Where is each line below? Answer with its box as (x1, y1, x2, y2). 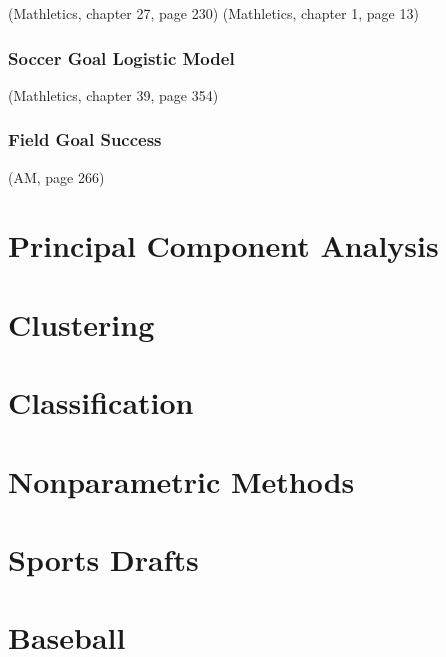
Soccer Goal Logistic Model (8, 45, 235, 70)
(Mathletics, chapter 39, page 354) (8, 84, 219, 105)
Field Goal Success (8, 127, 162, 152)
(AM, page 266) (8, 166, 105, 187)
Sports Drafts (8, 538, 199, 579)
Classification (8, 382, 194, 423)
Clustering (8, 303, 155, 344)
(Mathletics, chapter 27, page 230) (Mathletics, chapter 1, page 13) (8, 3, 419, 23)
